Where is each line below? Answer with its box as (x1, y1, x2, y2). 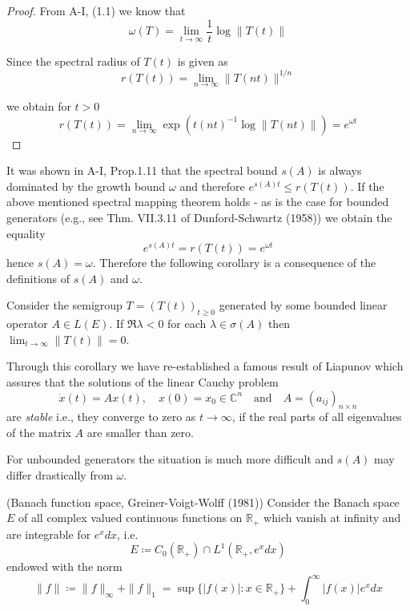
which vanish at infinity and (263, 509, 401, 526)
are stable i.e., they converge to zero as (6, 408, 196, 425)
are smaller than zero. (86, 423, 194, 440)
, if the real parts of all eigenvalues (231, 408, 402, 425)
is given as (177, 52, 228, 69)
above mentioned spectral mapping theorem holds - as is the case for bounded (6, 193, 389, 210)
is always (318, 162, 362, 179)
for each (167, 315, 207, 332)
